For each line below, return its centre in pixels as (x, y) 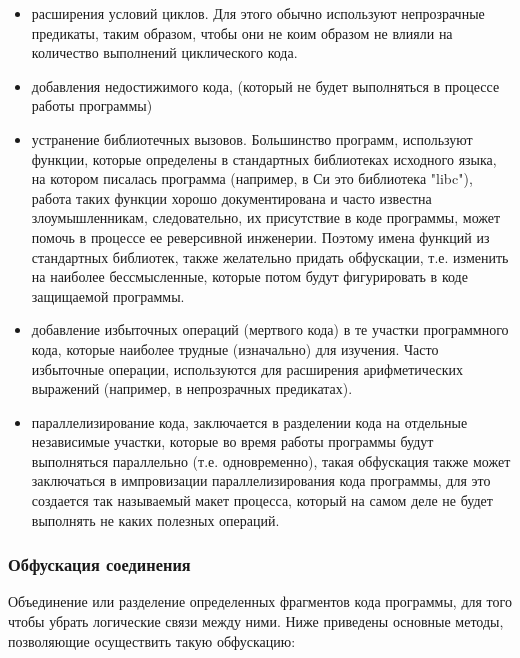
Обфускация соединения (99, 564)
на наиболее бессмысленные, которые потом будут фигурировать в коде (249, 276)
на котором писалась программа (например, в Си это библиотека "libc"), (252, 178)
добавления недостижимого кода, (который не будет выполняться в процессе (265, 85)
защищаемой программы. (108, 295)
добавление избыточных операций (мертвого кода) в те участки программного (270, 329)
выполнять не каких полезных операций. (155, 519)
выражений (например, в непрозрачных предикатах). (192, 388)
